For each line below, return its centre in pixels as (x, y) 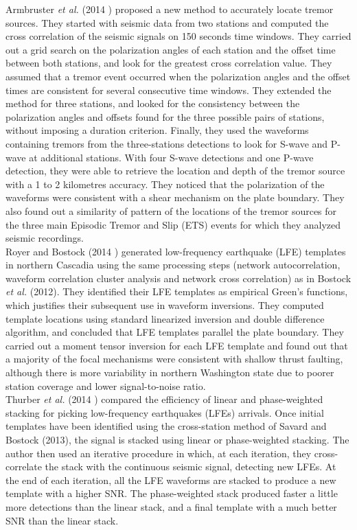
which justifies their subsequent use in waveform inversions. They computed (165, 305)
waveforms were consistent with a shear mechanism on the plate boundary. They (175, 197)
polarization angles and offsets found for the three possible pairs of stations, (165, 116)
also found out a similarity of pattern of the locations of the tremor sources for (171, 210)
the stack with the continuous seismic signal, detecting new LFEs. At (191, 466)
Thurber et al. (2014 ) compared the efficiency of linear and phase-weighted (164, 399)
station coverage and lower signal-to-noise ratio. (106, 385)
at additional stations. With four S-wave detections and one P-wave (171, 157)
